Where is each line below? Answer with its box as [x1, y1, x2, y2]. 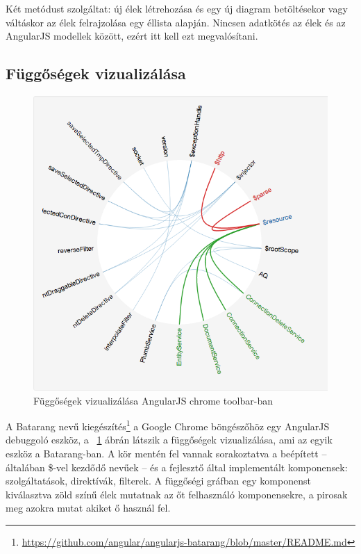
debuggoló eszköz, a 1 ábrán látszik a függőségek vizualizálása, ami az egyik [6, 432, 333, 447]
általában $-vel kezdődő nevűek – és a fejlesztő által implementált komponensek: [6, 459, 348, 474]
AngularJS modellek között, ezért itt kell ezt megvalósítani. [6, 28, 258, 43]
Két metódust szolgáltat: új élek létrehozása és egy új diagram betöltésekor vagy [6, 1, 348, 15]
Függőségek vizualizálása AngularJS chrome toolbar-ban [33, 393, 273, 407]
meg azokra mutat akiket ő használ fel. [6, 500, 171, 515]
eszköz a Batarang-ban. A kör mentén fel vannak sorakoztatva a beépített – [6, 446, 327, 461]
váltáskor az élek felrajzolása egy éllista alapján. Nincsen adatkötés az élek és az [6, 15, 346, 29]
